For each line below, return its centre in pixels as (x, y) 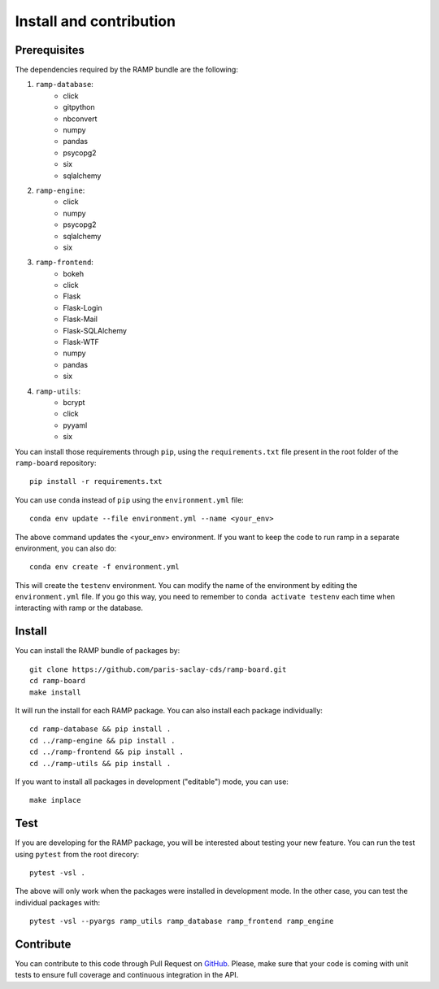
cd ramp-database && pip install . (100, 729)
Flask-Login (83, 307)
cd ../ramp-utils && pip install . (100, 763)
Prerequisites (50, 50)
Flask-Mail (80, 319)
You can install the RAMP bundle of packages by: (98, 651)
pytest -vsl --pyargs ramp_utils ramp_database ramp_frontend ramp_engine (182, 921)
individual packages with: (58, 902)
